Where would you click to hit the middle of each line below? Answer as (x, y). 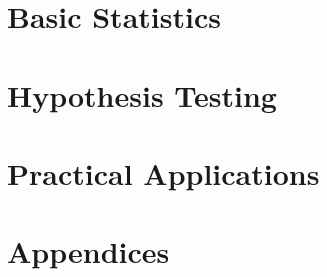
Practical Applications (163, 172)
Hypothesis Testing (142, 94)
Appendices (88, 251)
